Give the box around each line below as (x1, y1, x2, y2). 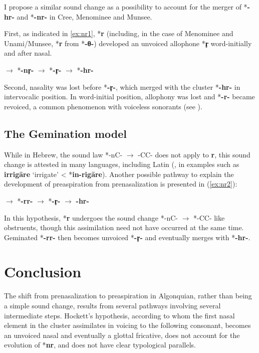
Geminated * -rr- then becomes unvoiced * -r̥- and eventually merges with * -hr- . (4, 232, 250, 242)
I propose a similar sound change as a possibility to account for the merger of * (4, 2, 247, 12)
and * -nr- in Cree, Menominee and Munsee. (17, 11, 152, 22)
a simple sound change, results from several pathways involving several (4, 300, 221, 311)
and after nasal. (4, 48, 52, 58)
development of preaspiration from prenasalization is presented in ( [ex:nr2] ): (4, 179, 237, 189)
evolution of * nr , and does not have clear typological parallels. (4, 339, 196, 350)
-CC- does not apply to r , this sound (138, 149, 250, 159)
